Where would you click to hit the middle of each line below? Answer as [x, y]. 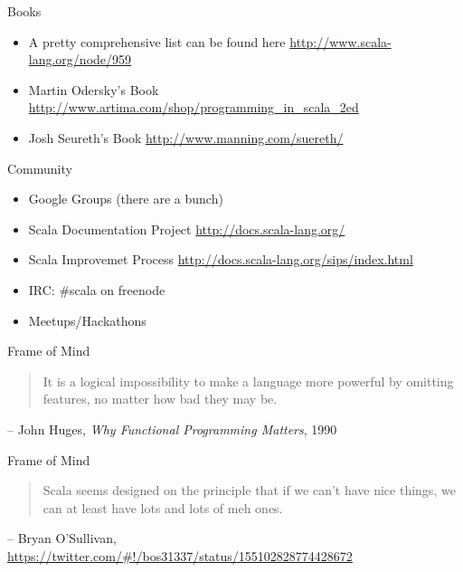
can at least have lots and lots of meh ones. [163, 507]
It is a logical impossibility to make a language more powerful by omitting [248, 381]
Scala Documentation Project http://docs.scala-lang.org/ [187, 229]
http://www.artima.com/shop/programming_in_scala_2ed [194, 107]
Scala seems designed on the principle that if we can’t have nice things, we [249, 490]
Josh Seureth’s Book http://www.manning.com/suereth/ [186, 137]
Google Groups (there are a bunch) [126, 199]
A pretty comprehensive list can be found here [157, 41]
